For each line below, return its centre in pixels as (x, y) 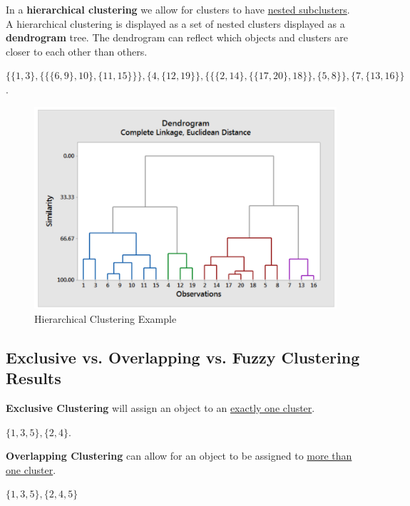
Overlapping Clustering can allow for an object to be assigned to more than (179, 456)
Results (34, 378)
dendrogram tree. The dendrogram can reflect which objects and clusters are (177, 37)
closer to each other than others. (77, 51)
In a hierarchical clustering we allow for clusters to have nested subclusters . (178, 9)
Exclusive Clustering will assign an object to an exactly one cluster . (160, 407)
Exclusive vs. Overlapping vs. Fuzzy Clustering (183, 357)
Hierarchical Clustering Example (106, 318)
